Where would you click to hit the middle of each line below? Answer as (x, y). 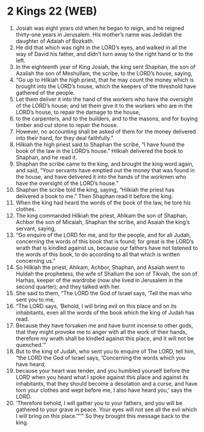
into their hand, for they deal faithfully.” (64, 138)
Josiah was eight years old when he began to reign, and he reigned (100, 28)
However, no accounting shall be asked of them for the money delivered (106, 131)
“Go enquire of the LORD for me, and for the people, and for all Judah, (103, 235)
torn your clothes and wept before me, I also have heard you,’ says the (104, 390)
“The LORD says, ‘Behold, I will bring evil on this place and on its (96, 306)
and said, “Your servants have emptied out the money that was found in (105, 170)
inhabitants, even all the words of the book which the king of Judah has (105, 312)
